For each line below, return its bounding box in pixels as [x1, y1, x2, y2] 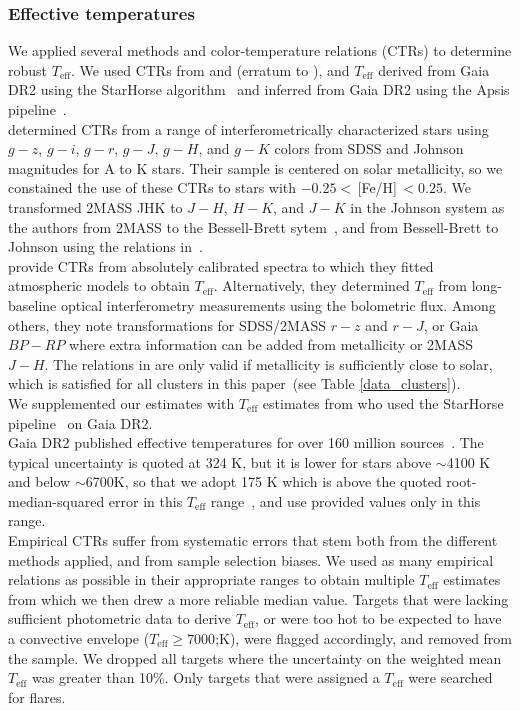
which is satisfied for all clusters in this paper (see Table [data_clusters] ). [8, 373, 461, 394]
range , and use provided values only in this [210, 490, 481, 511]
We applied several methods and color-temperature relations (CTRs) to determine [8, 40, 512, 61]
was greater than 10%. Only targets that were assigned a [31, 667, 380, 688]
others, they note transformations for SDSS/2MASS [8, 314, 326, 335]
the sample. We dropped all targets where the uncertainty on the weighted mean [8, 647, 502, 668]
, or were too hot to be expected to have [254, 608, 502, 629]
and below [8, 471, 71, 492]
